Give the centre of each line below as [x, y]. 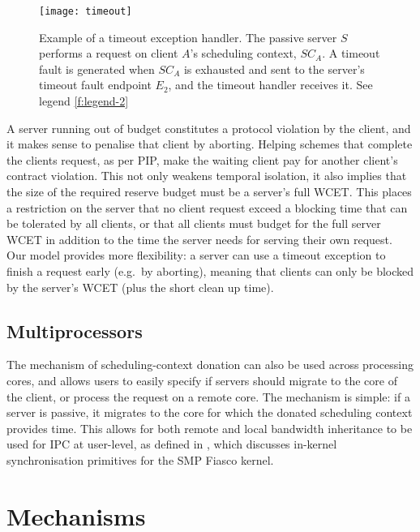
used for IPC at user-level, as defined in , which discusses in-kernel [172, 444]
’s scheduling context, [243, 53]
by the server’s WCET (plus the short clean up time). [140, 287]
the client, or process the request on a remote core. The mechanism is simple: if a [208, 396]
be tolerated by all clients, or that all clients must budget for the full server [194, 223]
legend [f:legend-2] [84, 101]
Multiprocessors [75, 330]
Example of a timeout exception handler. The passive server [188, 37]
